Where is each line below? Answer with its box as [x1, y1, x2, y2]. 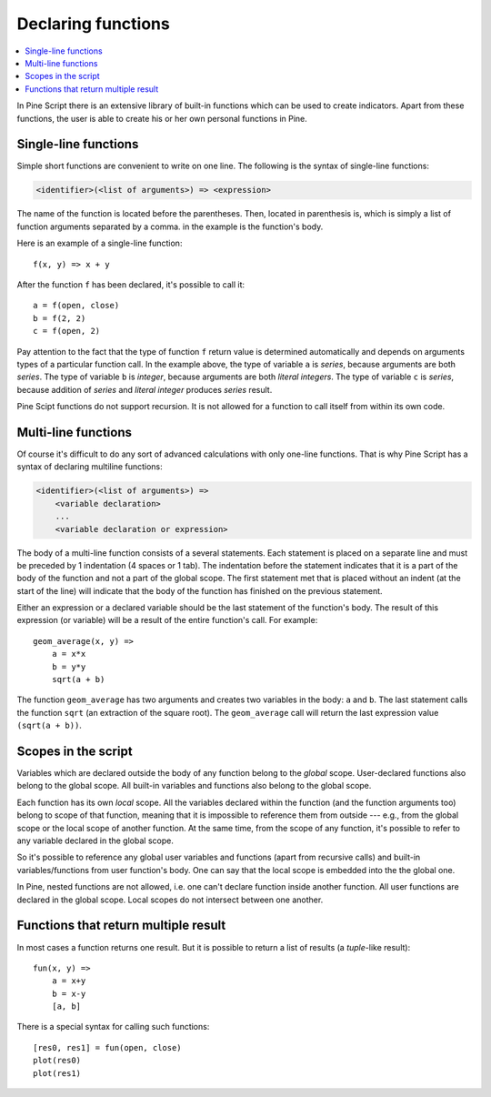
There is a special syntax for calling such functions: [16, 1022, 210, 1032]
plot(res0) [33, 1055, 82, 1066]
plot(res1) [33, 1068, 82, 1078]
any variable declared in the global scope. [16, 835, 175, 846]
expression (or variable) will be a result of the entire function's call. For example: [16, 615, 318, 626]
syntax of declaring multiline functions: [16, 461, 163, 472]
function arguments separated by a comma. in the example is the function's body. [16, 221, 324, 232]
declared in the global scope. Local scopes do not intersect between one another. [16, 894, 324, 905]
